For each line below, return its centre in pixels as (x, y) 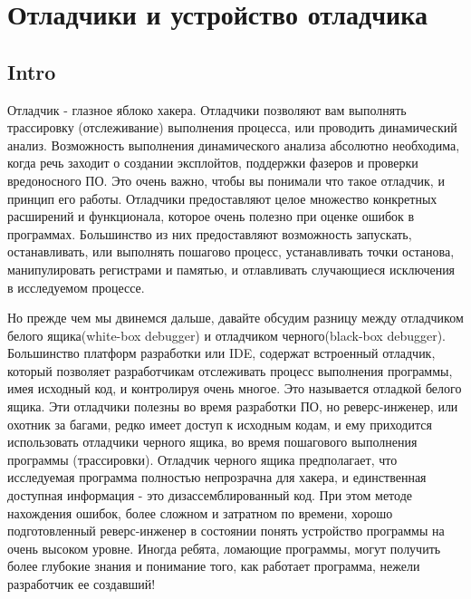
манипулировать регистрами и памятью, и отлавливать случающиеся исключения (231, 269)
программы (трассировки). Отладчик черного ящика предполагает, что (202, 459)
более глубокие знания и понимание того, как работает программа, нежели (214, 566)
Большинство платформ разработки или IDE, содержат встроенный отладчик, (221, 353)
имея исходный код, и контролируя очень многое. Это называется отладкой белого (235, 388)
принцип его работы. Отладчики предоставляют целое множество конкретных (222, 198)
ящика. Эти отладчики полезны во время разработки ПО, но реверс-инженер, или (233, 406)
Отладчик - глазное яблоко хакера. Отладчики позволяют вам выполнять (207, 109)
